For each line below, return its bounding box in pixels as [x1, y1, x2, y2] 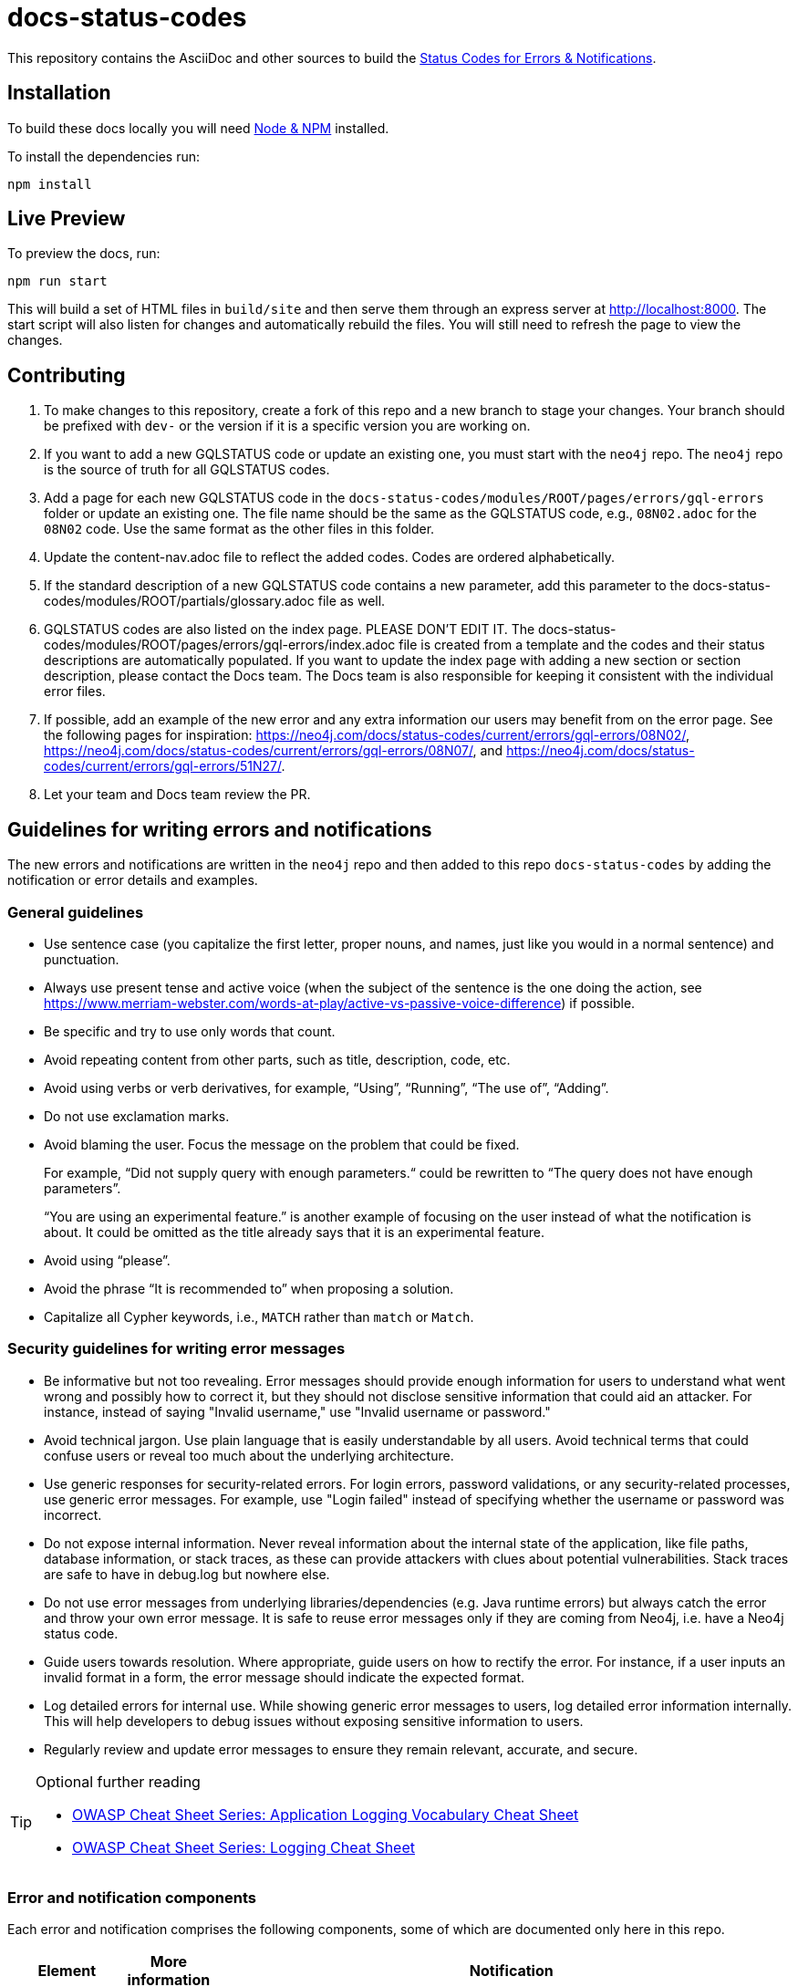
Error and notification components [7, 1888, 257, 1907]
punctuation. [44, 951, 119, 967]
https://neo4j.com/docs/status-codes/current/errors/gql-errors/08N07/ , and [44, 743, 503, 759]
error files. [44, 683, 106, 700]
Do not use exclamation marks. [44, 1108, 230, 1124]
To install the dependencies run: [7, 148, 200, 164]
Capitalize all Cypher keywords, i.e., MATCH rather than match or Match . [44, 1308, 474, 1325]
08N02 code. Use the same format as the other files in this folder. [44, 521, 435, 537]
